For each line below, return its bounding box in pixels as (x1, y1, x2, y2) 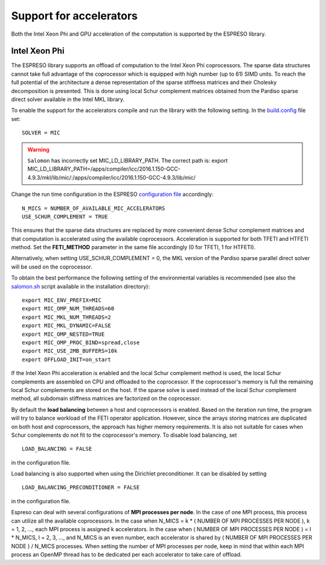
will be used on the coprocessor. (11, 263, 93, 270)
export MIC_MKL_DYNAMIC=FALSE (22, 322, 112, 329)
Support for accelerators (11, 9, 138, 22)
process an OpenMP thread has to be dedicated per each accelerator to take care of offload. (11, 551, 242, 558)
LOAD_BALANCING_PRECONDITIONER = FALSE (22, 484, 140, 491)
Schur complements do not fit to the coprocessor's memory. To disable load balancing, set (11, 431, 237, 439)
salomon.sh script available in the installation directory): (11, 282, 150, 290)
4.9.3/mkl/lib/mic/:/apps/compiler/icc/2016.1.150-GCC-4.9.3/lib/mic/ (27, 174, 196, 181)
